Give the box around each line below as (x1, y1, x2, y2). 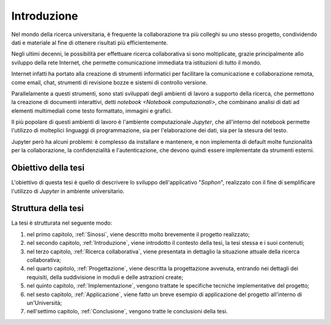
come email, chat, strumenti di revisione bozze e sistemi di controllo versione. (11, 78, 208, 86)
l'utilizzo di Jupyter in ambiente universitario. (11, 187, 125, 195)
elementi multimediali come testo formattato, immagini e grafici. (11, 107, 172, 114)
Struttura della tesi (11, 203, 84, 214)
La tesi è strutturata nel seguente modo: (11, 219, 113, 226)
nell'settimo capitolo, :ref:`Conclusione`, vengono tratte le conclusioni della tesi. (26, 308, 228, 315)
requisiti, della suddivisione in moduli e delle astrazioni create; (26, 273, 184, 281)
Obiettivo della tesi (11, 163, 85, 173)
